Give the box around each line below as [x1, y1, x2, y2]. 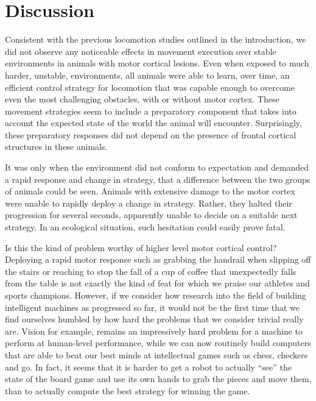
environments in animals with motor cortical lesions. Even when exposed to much [5, 57, 309, 69]
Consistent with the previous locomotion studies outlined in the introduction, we [5, 33, 306, 46]
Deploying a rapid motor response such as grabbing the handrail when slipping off [5, 253, 311, 266]
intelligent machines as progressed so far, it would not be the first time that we [5, 300, 300, 313]
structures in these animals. [5, 140, 108, 153]
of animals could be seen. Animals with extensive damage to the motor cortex [5, 185, 295, 197]
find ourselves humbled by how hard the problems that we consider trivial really [5, 313, 304, 325]
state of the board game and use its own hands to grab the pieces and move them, [5, 372, 312, 385]
